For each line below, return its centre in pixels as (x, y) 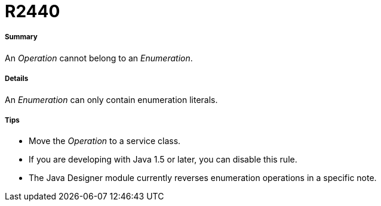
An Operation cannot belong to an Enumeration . (99, 58)
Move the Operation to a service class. (105, 141)
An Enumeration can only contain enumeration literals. (111, 99)
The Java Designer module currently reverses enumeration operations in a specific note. (203, 178)
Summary (21, 37)
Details (17, 79)
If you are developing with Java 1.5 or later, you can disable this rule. (163, 160)
